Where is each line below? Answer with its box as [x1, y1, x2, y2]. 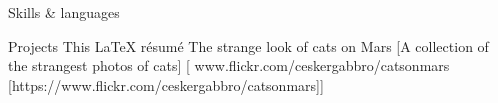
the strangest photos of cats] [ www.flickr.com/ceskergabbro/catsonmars [8, 55, 450, 76]
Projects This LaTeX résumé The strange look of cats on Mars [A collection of [8, 35, 489, 56]
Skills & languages [8, 2, 120, 22]
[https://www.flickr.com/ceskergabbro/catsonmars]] [8, 74, 324, 95]
